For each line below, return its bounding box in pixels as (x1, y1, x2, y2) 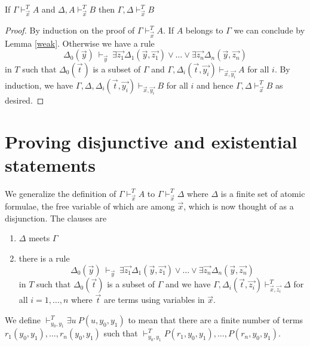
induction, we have (5, 78, 73, 91)
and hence (197, 78, 234, 91)
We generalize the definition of (5, 187, 116, 199)
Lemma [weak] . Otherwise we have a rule (5, 37, 155, 49)
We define (5, 314, 41, 326)
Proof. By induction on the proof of (5, 24, 135, 37)
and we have (165, 278, 211, 290)
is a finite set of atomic (220, 187, 305, 199)
